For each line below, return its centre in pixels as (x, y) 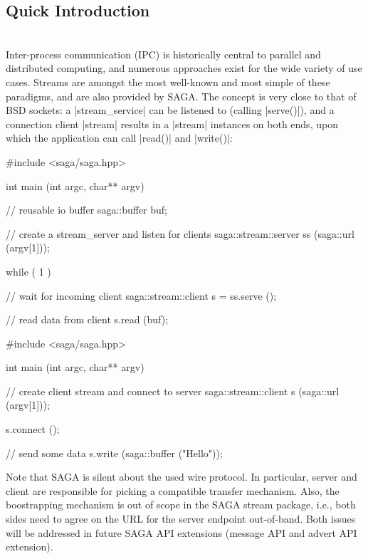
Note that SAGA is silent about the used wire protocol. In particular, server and (182, 477)
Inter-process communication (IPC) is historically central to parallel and (163, 54)
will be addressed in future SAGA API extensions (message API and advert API (182, 532)
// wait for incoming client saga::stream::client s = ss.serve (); (141, 295)
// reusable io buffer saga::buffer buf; (87, 210)
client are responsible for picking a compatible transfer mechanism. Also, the (173, 490)
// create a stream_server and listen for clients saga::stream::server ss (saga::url (180, 233)
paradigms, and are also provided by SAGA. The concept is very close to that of (181, 96)
